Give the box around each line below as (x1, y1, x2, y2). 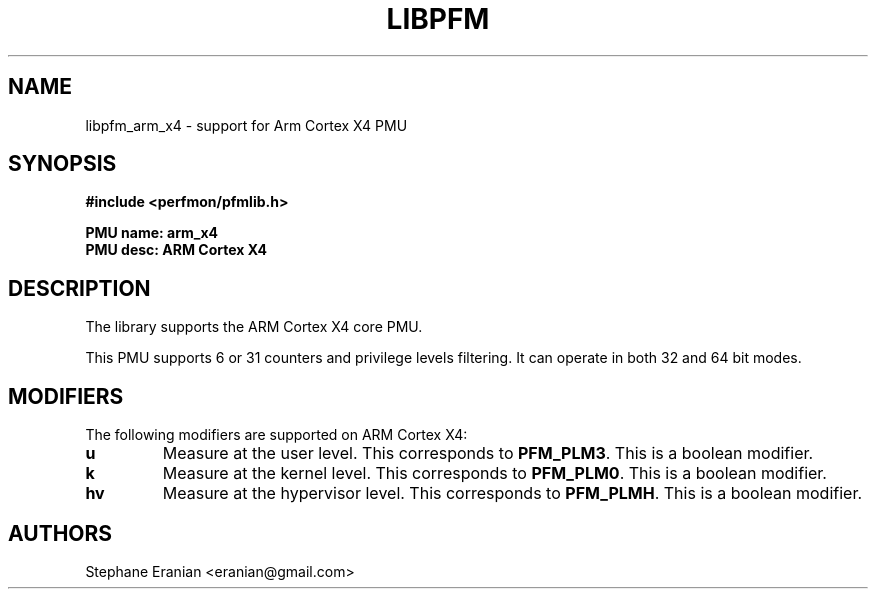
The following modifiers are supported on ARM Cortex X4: (85, 426, 468, 444)
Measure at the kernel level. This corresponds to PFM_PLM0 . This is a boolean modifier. (162, 463, 827, 484)
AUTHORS (8, 520, 113, 546)
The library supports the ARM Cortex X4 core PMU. (85, 318, 423, 336)
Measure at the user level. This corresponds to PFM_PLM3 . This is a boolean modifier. (162, 443, 814, 464)
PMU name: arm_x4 (85, 224, 218, 242)
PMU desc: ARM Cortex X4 (85, 241, 267, 259)
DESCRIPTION (8, 275, 151, 301)
